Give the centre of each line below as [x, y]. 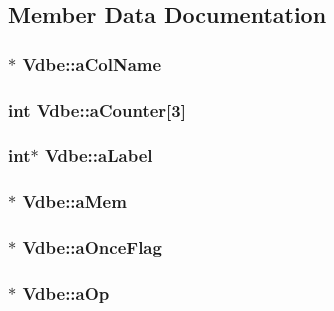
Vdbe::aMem [74, 201]
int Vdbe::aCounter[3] [97, 109]
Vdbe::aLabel [98, 155]
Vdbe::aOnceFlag [92, 247]
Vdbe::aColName [92, 63]
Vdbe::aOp [66, 292]
